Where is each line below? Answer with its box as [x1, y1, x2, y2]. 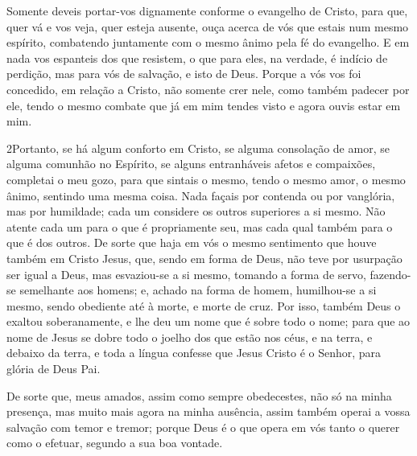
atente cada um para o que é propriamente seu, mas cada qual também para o [6, 218, 393, 235]
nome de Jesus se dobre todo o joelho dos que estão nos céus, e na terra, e [6, 328, 373, 345]
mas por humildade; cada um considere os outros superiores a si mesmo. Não [6, 203, 386, 220]
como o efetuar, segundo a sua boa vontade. [6, 434, 223, 451]
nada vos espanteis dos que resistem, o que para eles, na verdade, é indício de [6, 49, 388, 66]
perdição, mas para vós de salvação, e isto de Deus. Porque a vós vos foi [6, 65, 361, 82]
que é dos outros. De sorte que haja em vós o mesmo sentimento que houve [6, 234, 377, 251]
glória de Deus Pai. [6, 360, 101, 377]
